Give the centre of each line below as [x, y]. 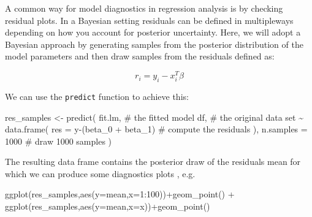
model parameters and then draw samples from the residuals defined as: [140, 56]
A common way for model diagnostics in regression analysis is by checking [144, 8]
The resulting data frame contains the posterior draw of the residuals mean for [153, 162]
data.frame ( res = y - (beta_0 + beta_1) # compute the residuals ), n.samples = [156, 129]
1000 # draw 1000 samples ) [59, 141]
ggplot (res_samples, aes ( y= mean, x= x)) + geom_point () [108, 206]
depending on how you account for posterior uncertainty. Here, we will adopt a [153, 32]
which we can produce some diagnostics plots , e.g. [100, 173]
